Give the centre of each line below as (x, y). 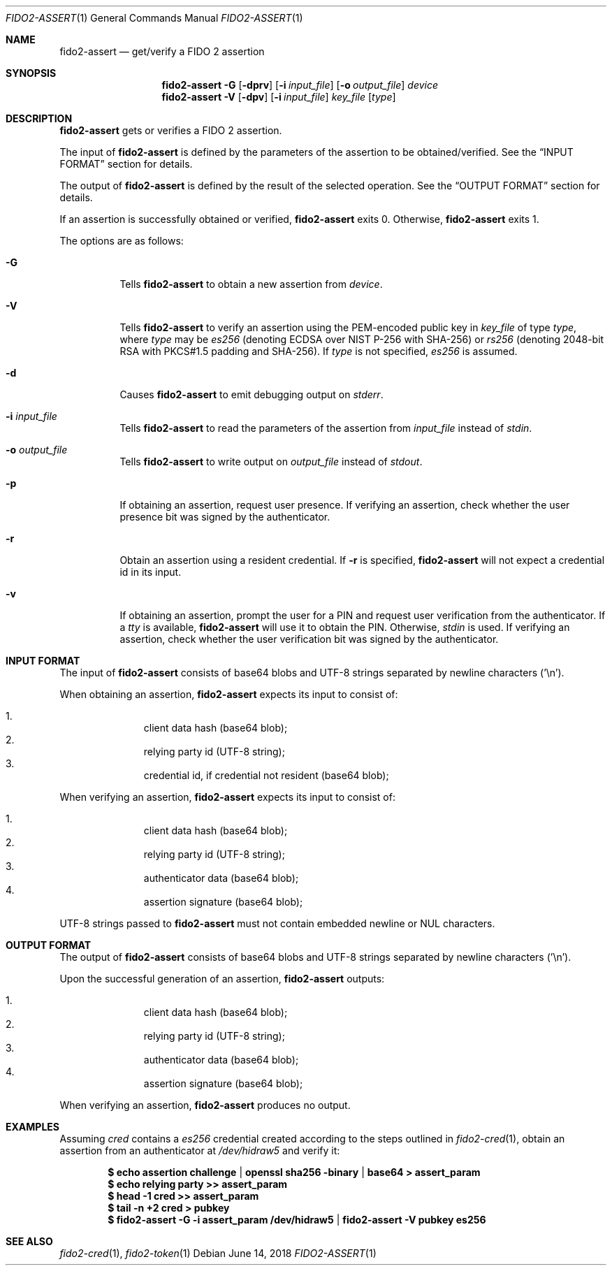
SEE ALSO (29, 1241)
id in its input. (151, 572)
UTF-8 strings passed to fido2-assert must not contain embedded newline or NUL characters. (277, 923)
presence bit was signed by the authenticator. (225, 517)
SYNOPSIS (31, 73)
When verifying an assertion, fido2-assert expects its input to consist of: (227, 797)
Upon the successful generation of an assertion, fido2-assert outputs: (222, 979)
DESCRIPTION (39, 118)
